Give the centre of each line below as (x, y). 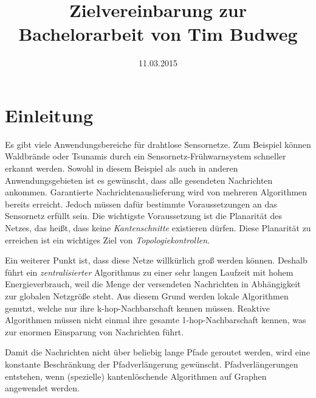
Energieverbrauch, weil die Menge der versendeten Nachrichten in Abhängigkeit (153, 284)
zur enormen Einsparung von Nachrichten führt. (94, 331)
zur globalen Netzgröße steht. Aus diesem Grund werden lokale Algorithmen (147, 295)
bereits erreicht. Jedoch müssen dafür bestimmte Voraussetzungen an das (141, 204)
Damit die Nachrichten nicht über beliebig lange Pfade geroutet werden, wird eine (157, 352)
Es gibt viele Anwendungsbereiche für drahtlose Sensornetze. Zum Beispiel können (158, 144)
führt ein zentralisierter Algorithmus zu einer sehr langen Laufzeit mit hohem (149, 272)
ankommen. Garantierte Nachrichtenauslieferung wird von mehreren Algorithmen (156, 192)
